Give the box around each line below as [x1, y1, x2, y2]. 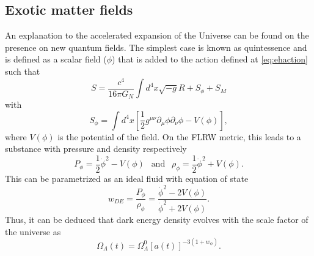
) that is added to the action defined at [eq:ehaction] [112, 53, 308, 66]
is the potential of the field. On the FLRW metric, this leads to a [57, 130, 301, 143]
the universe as [5, 225, 61, 238]
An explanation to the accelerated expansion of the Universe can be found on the [5, 29, 309, 42]
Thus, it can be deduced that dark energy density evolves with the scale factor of [5, 213, 309, 225]
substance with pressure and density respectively [5, 142, 187, 155]
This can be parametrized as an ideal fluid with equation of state [5, 172, 249, 185]
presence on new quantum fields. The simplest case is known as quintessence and [5, 40, 307, 53]
